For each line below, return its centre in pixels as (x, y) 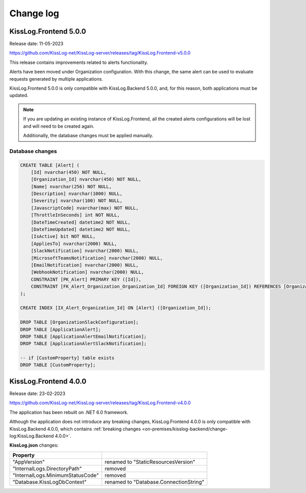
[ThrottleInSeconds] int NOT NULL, (75, 215)
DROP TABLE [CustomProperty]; (58, 365)
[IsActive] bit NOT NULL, (63, 237)
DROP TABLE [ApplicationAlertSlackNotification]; (83, 344)
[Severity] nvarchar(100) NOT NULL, (76, 201)
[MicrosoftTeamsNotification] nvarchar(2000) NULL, (97, 258)
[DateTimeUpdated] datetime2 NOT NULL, (81, 229)
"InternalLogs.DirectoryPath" (47, 469)
